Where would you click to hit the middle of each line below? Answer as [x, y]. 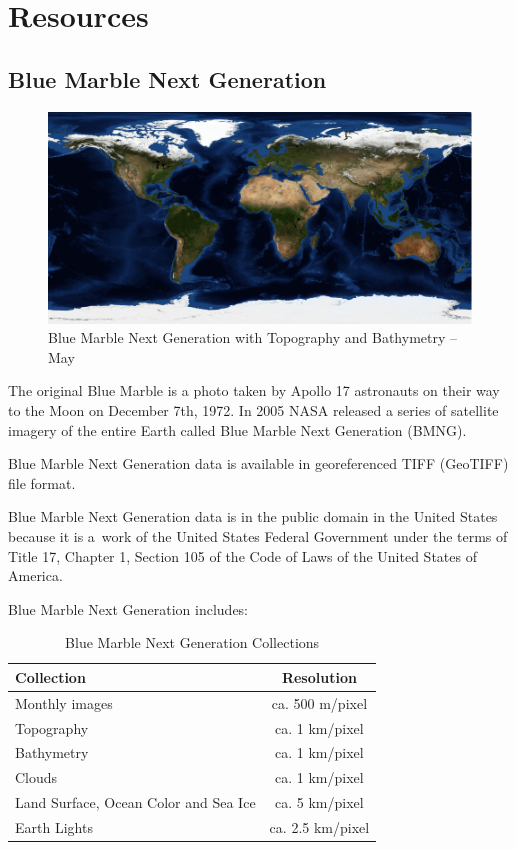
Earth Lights [54, 826]
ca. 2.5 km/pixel [319, 826]
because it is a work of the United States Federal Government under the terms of [258, 535]
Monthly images [64, 702]
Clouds [36, 777]
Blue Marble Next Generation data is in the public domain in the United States [253, 516]
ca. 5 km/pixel [319, 802]
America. [35, 575]
